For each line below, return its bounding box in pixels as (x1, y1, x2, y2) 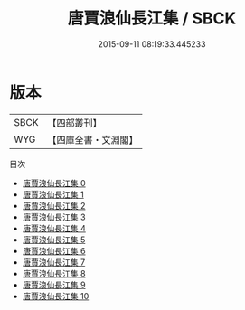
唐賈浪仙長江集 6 (22, 245, 86, 256)
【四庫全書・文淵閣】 (47, 133, 138, 146)
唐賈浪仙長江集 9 (22, 279, 86, 290)
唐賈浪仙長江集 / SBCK (67, 8, 237, 29)
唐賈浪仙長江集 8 (22, 268, 86, 278)
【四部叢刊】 (47, 117, 102, 129)
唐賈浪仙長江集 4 (22, 222, 86, 233)
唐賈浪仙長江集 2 (22, 200, 86, 211)
